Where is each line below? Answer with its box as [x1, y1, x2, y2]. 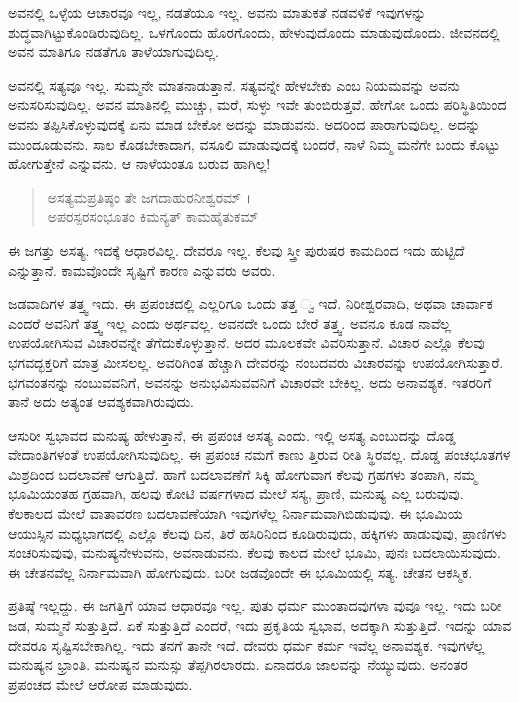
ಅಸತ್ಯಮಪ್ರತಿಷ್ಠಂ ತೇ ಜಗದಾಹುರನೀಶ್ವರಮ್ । [47, 186, 251, 207]
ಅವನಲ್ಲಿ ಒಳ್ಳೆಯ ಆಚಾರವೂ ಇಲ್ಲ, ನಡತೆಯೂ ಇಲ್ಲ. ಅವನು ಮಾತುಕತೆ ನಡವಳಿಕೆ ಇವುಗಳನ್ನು [8, 2, 427, 22]
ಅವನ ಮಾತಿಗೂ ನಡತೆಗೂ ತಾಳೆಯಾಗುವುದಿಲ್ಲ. [8, 41, 219, 62]
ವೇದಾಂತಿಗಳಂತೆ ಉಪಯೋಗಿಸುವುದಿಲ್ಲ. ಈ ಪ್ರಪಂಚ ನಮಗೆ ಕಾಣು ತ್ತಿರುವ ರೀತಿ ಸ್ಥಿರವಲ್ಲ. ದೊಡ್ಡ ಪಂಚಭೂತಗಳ [8, 444, 511, 465]
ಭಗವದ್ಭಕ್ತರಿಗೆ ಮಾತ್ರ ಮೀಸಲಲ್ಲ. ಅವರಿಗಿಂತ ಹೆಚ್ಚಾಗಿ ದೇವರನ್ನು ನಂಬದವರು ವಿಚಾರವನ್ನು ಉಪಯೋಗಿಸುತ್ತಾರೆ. [8, 351, 504, 372]
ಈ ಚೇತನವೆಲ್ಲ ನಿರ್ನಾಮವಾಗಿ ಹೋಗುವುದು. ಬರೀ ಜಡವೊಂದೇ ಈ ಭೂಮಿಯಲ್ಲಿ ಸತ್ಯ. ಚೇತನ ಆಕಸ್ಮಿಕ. [8, 561, 473, 582]
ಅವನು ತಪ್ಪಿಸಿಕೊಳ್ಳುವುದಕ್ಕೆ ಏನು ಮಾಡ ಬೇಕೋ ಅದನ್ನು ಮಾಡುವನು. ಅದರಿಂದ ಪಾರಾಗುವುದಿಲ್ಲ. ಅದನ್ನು [8, 113, 481, 134]
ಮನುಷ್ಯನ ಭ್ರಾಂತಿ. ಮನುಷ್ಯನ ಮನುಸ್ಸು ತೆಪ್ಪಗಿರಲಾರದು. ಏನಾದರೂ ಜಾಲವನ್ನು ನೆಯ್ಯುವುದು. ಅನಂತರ [8, 654, 468, 675]
